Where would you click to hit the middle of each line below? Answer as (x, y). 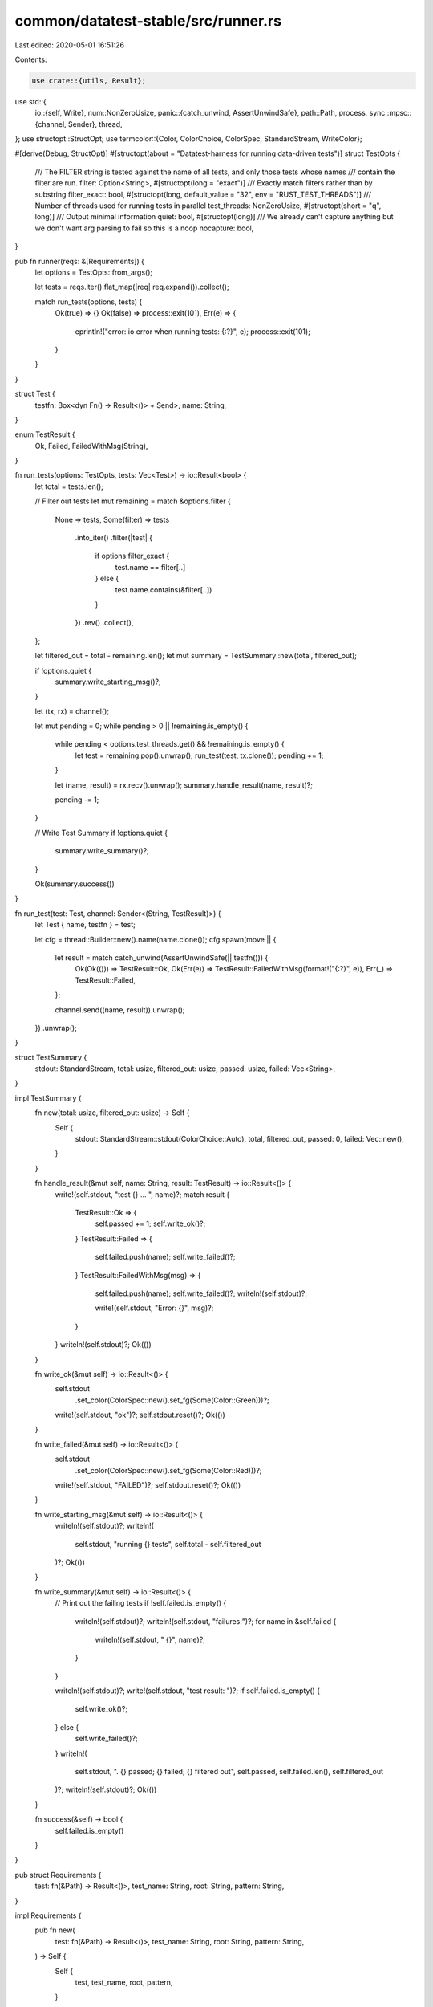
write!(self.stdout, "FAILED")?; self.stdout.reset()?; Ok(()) (148, 1485)
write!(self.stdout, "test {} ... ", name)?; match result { (142, 1194)
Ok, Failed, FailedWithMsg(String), (91, 446)
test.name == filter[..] (150, 567)
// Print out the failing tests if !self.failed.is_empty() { (141, 1603)
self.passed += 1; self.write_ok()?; (150, 1223)
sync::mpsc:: (391, 113)
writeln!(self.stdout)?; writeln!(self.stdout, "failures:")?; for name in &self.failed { (206, 1621)
